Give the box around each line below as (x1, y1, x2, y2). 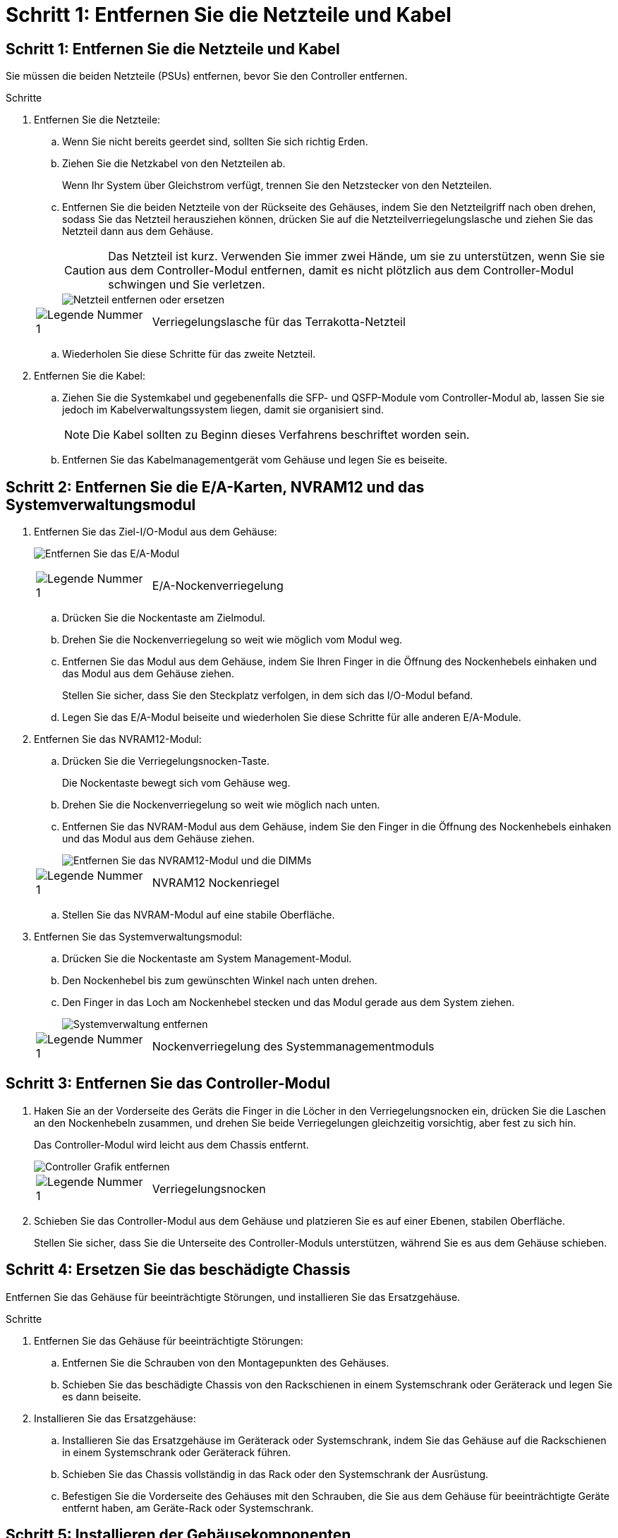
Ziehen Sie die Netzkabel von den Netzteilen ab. (62, 157, 286, 170)
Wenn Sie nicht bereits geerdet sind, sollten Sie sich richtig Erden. (62, 135, 368, 148)
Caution (64, 263, 106, 278)
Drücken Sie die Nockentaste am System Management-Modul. (62, 952, 352, 965)
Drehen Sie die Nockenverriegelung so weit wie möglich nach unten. (62, 799, 380, 811)
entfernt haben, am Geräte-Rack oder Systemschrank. (62, 1501, 314, 1514)
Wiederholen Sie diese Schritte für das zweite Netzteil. (62, 348, 316, 361)
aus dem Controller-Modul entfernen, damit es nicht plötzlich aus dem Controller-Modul (108, 263, 574, 278)
